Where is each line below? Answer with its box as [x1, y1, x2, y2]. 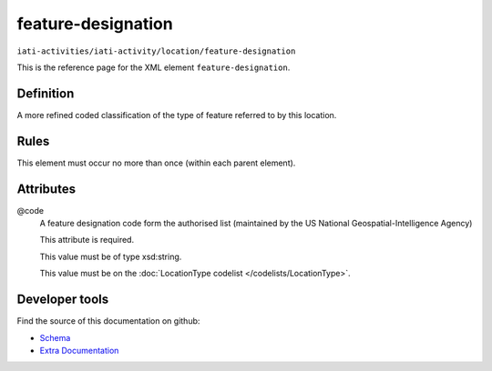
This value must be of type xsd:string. [39, 251, 182, 262]
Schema [39, 332, 71, 343]
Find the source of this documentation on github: [16, 316, 200, 326]
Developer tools [16, 292, 109, 307]
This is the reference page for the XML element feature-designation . [16, 62, 291, 73]
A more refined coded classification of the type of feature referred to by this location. [16, 109, 337, 120]
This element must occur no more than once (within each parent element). [16, 157, 296, 168]
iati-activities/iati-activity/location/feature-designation [16, 45, 296, 56]
